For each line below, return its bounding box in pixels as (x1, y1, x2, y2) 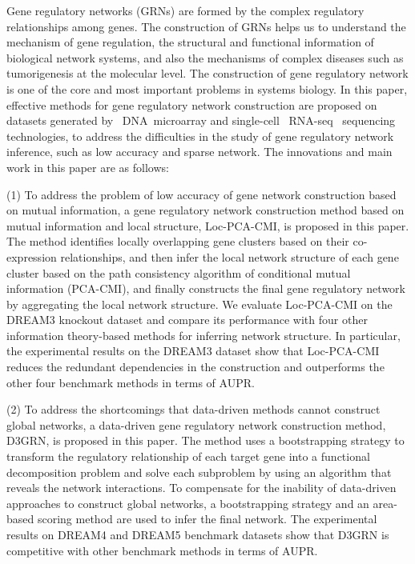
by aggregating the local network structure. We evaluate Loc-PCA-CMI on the (6, 295, 393, 312)
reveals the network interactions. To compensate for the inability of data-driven (6, 479, 397, 496)
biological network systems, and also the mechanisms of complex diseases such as (6, 49, 404, 66)
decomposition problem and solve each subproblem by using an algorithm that (6, 463, 392, 480)
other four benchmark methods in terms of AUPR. (6, 374, 255, 390)
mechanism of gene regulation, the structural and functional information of (6, 34, 374, 50)
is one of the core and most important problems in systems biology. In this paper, (6, 80, 408, 97)
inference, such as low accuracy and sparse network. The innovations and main (6, 143, 393, 160)
